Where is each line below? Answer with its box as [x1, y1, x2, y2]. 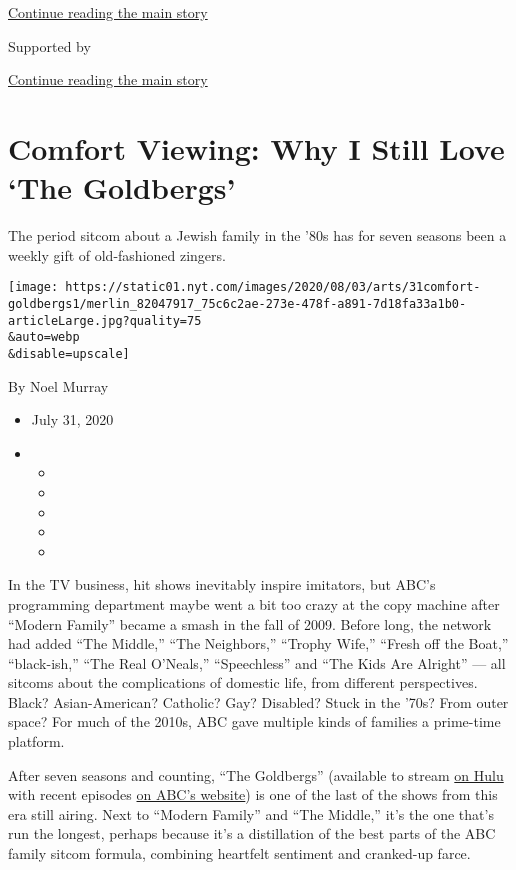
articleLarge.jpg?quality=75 [8, 313, 202, 328]
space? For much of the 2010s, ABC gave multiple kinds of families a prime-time [8, 711, 501, 732]
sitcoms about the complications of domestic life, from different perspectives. [8, 672, 478, 693]
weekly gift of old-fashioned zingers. [8, 244, 226, 265]
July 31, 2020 [31, 409, 114, 430]
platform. [8, 731, 65, 752]
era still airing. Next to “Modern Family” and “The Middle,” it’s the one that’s [8, 803, 494, 824]
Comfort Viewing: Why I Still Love [8, 127, 505, 168]
